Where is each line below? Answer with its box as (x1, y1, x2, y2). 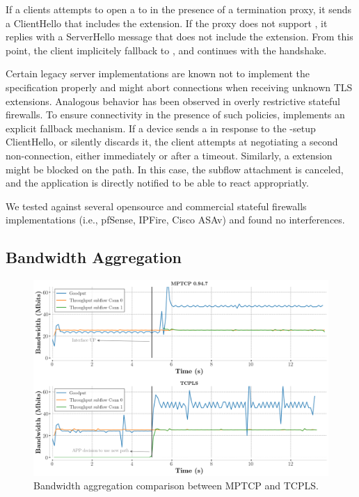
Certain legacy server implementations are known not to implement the (6, 66, 310, 81)
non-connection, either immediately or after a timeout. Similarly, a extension (6, 148, 333, 162)
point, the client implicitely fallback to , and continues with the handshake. (6, 42, 327, 57)
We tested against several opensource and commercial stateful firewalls (6, 198, 307, 213)
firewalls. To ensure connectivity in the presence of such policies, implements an (6, 107, 345, 122)
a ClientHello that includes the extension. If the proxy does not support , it (6, 15, 328, 30)
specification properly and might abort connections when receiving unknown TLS (6, 79, 353, 94)
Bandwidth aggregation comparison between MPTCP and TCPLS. (33, 478, 319, 493)
